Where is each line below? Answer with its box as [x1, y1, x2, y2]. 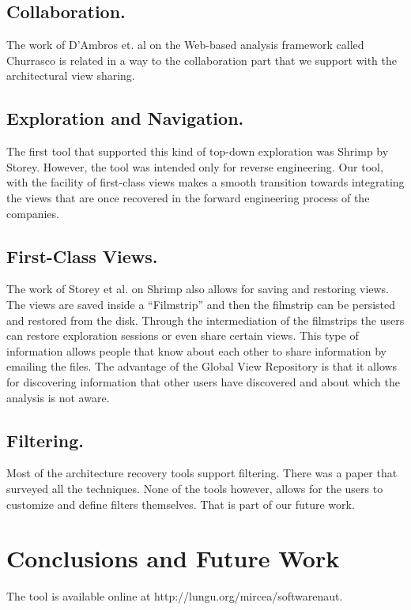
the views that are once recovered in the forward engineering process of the [6, 189, 370, 205]
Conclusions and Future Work [6, 542, 340, 574]
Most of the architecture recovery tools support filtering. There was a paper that [6, 465, 398, 481]
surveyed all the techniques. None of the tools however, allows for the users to [6, 480, 383, 496]
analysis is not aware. [6, 389, 110, 405]
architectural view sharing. [6, 67, 135, 84]
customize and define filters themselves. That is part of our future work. [6, 495, 355, 512]
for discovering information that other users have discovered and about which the [6, 373, 400, 390]
